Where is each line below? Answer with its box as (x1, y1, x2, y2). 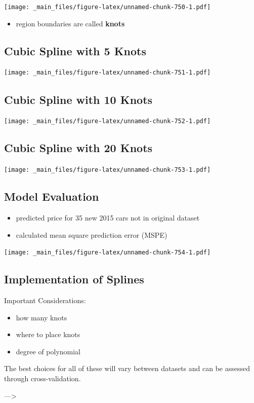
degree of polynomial (16, 346, 81, 356)
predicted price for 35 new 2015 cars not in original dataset (16, 212, 200, 223)
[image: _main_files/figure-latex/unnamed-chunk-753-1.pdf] (4, 166, 211, 174)
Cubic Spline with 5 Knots (4, 43, 146, 58)
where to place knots (16, 329, 80, 340)
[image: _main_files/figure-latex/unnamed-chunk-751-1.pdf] (4, 69, 211, 77)
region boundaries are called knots (16, 18, 125, 28)
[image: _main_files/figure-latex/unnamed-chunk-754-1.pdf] (4, 249, 211, 257)
